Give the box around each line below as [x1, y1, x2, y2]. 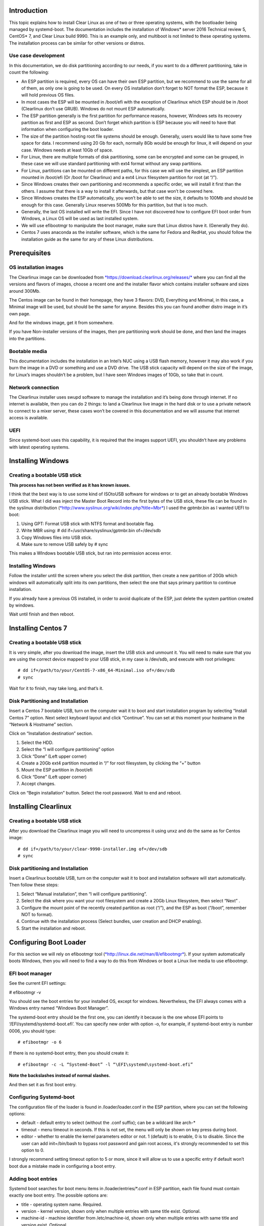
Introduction [9, 6, 48, 15]
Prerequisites [9, 249, 51, 257]
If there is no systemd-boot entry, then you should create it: [9, 1050, 129, 1056]
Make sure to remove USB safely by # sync [21, 541, 109, 547]
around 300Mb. [9, 288, 41, 294]
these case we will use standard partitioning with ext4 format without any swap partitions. [21, 161, 202, 167]
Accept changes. [21, 781, 56, 787]
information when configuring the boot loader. [21, 127, 114, 132]
